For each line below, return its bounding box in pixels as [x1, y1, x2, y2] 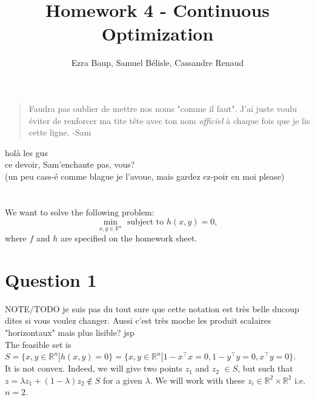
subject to [127, 218, 164, 227]
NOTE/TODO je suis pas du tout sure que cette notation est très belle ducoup [5, 302, 299, 315]
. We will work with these [150, 373, 245, 386]
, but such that [237, 362, 293, 375]
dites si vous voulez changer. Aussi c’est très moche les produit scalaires [5, 314, 271, 327]
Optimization [101, 21, 214, 46]
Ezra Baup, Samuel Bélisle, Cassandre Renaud [71, 56, 244, 69]
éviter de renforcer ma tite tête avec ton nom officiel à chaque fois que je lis [28, 114, 310, 126]
